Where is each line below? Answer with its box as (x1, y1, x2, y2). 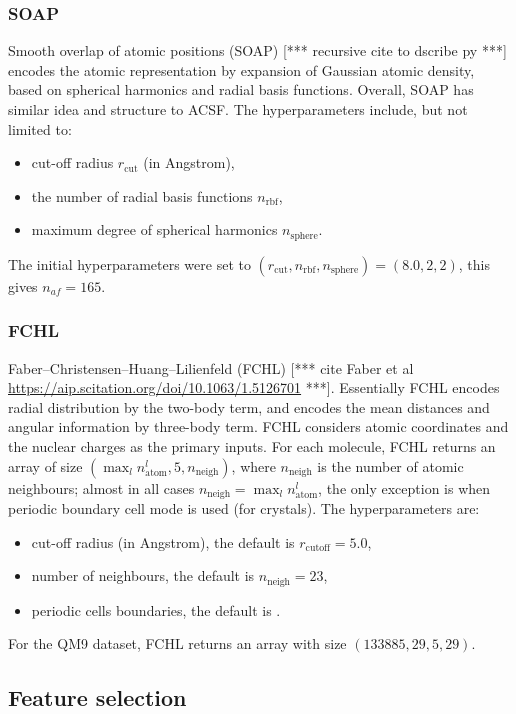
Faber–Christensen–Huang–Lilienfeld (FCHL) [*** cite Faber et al (8, 357, 414, 378)
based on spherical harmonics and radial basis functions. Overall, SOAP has (8, 79, 474, 100)
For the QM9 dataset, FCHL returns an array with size (8, 633, 347, 654)
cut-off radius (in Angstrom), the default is (31, 531, 295, 552)
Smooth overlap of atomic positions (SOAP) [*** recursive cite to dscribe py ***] (8, 40, 507, 61)
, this (458, 253, 490, 274)
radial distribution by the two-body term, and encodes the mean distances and (8, 396, 490, 417)
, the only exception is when (318, 477, 491, 498)
